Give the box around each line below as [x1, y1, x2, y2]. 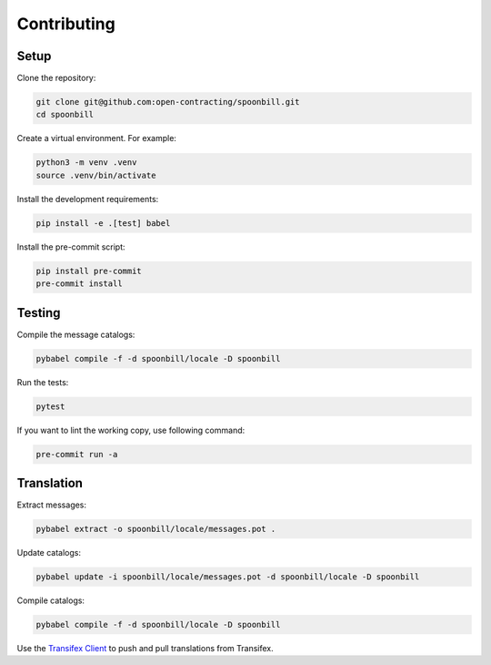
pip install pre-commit [35, 265, 143, 276]
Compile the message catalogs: [16, 329, 135, 340]
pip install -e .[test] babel [35, 218, 171, 228]
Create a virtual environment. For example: [16, 133, 177, 144]
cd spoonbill [35, 109, 95, 120]
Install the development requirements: [16, 193, 159, 204]
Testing [16, 305, 61, 321]
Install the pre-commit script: [16, 241, 126, 252]
